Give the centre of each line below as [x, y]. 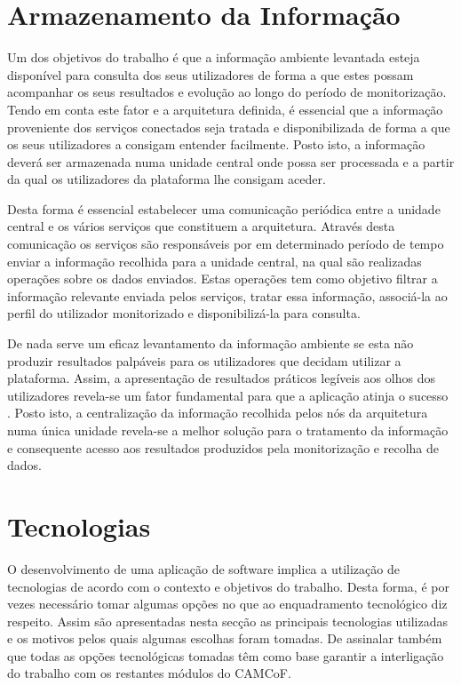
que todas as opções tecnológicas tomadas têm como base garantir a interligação [226, 655]
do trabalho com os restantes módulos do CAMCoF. [149, 673]
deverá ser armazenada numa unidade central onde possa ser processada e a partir [231, 161]
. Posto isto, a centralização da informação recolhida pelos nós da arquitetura [218, 413]
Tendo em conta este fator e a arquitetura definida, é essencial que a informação [225, 109]
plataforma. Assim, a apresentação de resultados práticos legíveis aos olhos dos [221, 378]
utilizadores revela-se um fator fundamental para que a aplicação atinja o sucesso [228, 395]
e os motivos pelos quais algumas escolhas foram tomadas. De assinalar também [225, 638]
